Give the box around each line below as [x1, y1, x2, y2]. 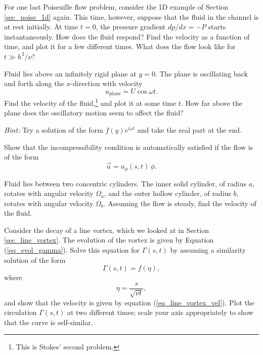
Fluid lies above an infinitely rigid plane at [4, 68, 137, 78]
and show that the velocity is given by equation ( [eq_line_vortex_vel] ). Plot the [4, 297, 255, 307]
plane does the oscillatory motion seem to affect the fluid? [4, 107, 184, 118]
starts [208, 21, 226, 32]
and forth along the [4, 78, 64, 89]
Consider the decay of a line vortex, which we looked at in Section [4, 224, 209, 235]
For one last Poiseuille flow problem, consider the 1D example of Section [4, 2, 229, 12]
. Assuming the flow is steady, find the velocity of [103, 198, 256, 208]
